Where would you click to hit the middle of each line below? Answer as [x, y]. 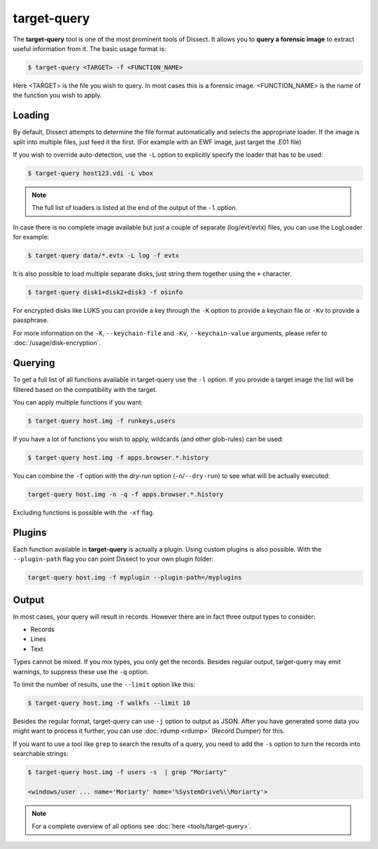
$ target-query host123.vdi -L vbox [91, 173]
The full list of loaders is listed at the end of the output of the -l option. [135, 208]
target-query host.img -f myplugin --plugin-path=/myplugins [135, 578]
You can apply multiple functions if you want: [78, 402]
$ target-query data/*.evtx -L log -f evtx [104, 256]
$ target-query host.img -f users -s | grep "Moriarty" [127, 772]
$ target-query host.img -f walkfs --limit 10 [109, 703]
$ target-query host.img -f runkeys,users [101, 421]
